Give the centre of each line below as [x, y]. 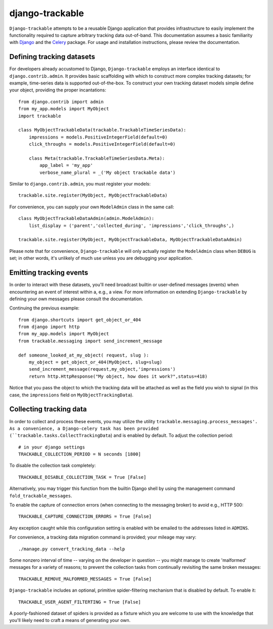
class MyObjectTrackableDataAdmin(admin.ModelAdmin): [86, 218]
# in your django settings [52, 447]
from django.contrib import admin [61, 102]
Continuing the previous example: [44, 308]
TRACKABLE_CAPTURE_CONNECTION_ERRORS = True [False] [85, 516]
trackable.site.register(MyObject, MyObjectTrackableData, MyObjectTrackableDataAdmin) [130, 240]
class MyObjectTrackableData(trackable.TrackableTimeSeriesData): [102, 130]
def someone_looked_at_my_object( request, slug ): [84, 355]
